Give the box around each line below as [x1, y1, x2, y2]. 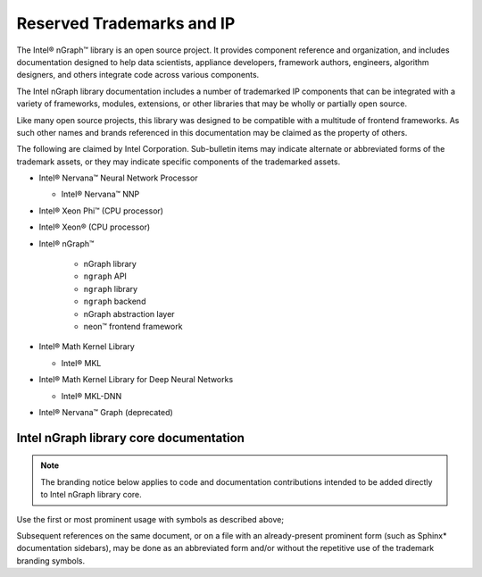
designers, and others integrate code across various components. [16, 70, 260, 80]
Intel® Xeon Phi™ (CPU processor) [38, 205, 164, 216]
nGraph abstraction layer [83, 308, 175, 319]
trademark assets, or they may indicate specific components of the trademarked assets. [16, 156, 341, 167]
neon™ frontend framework [83, 321, 183, 331]
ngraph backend [83, 296, 146, 307]
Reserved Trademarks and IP [16, 13, 236, 33]
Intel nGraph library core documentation [16, 430, 245, 446]
